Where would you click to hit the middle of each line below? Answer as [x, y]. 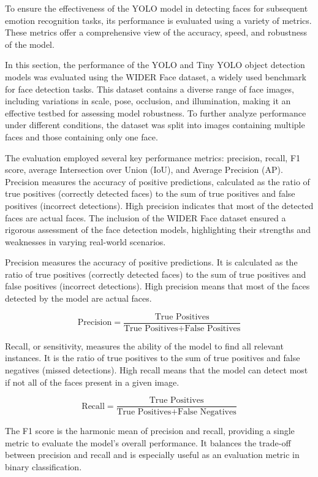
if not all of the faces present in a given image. [92, 382]
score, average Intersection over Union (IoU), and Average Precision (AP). [144, 170]
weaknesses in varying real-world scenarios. [85, 241]
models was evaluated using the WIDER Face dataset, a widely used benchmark [156, 76]
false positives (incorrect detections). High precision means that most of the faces [157, 286]
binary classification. [44, 466]
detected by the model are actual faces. [78, 298]
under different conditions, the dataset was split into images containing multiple [155, 125]
